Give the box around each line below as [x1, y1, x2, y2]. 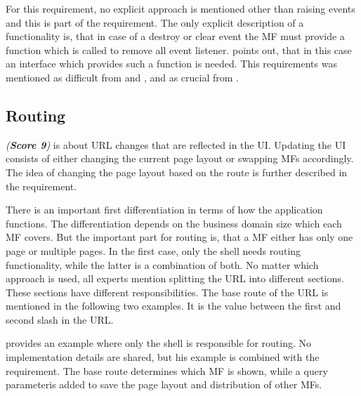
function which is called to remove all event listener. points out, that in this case [6, 42, 352, 57]
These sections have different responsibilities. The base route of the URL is [6, 284, 329, 299]
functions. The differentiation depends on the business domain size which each [6, 216, 342, 230]
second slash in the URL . [6, 312, 114, 326]
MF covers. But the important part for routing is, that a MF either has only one [6, 230, 353, 244]
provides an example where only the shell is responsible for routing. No [6, 336, 311, 350]
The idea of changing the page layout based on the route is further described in [6, 164, 348, 179]
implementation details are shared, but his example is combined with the [6, 350, 320, 364]
